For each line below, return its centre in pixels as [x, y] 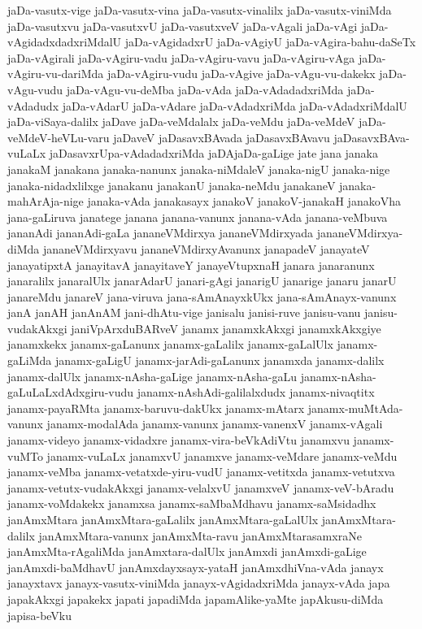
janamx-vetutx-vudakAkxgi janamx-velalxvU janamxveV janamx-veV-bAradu [201, 487]
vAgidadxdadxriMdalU [65, 42]
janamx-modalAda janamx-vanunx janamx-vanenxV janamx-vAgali [215, 424]
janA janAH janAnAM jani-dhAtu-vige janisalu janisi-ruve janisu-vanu [184, 312]
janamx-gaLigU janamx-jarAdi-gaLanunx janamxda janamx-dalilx [220, 360]
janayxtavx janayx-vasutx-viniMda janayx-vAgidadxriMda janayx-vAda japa [199, 583]
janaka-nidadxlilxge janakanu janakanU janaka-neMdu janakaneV [172, 185]
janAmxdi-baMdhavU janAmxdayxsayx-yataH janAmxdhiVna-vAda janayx [196, 567]
